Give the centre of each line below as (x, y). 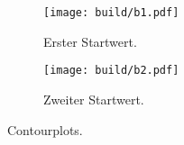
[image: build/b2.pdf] (111, 71)
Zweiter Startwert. (94, 99)
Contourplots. (45, 129)
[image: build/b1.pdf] (111, 13)
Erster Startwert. (90, 41)
